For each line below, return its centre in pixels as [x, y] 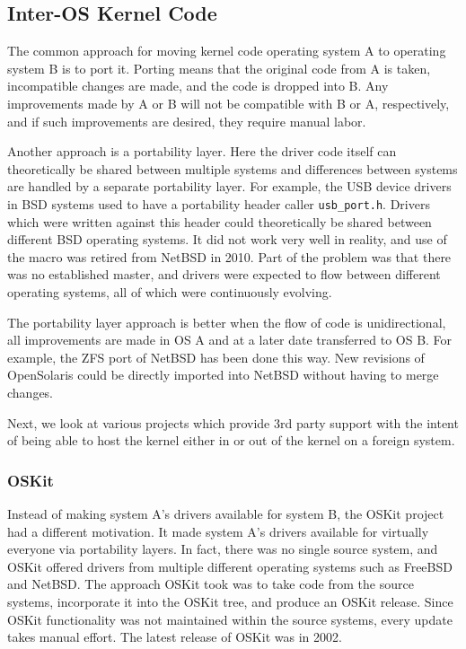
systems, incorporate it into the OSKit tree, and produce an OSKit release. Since [230, 601]
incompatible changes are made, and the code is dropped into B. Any [198, 86]
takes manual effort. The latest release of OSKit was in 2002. [175, 637]
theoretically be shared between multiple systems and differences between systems [233, 168]
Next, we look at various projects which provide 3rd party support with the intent [233, 422]
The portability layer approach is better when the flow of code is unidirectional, [227, 322]
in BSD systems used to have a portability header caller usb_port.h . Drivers [219, 203]
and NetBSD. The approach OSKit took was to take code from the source [211, 584]
